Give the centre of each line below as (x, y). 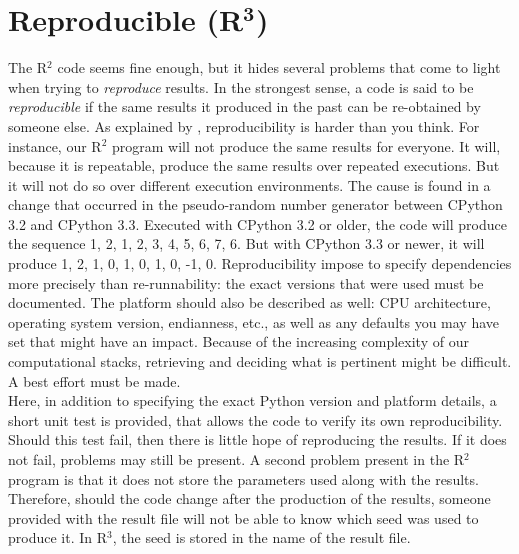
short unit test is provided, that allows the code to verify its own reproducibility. (255, 419)
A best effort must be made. (94, 380)
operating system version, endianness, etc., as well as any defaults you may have (254, 321)
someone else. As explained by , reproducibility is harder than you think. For (244, 125)
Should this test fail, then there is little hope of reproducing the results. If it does (257, 439)
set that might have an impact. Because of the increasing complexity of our (238, 341)
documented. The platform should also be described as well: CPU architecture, (249, 302)
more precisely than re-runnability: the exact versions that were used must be (246, 282)
